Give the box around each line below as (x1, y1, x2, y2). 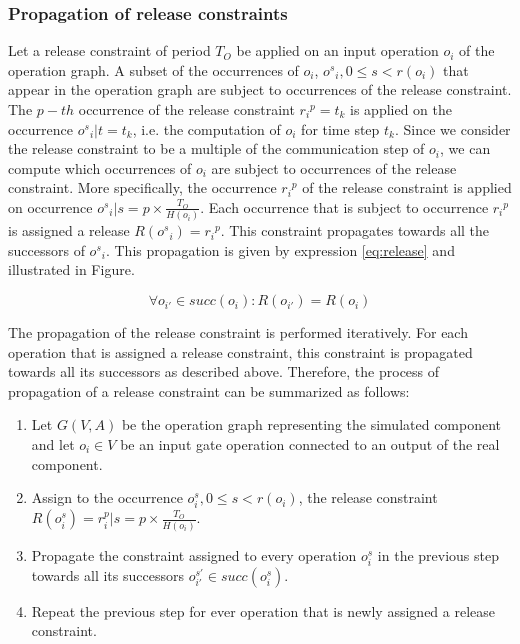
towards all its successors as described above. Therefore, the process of (8, 361, 440, 382)
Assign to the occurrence (31, 487, 183, 508)
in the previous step (377, 544, 499, 565)
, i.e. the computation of (132, 118, 281, 139)
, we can (440, 138, 491, 159)
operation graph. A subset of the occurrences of (8, 59, 299, 80)
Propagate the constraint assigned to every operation (31, 544, 357, 565)
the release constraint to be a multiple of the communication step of (8, 138, 425, 159)
